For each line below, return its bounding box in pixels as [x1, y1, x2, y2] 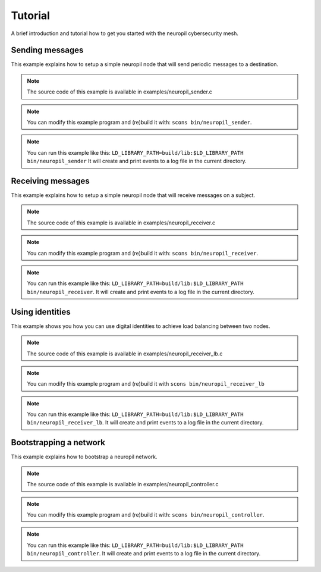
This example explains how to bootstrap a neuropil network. [11, 453, 158, 461]
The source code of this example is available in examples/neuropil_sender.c [27, 88, 212, 95]
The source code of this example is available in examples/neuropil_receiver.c [27, 219, 216, 226]
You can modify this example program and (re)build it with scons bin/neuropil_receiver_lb [27, 380, 265, 387]
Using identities [11, 307, 71, 317]
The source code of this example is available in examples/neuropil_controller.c [27, 481, 219, 488]
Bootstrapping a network [11, 437, 105, 448]
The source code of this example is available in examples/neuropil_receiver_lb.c [27, 350, 223, 357]
